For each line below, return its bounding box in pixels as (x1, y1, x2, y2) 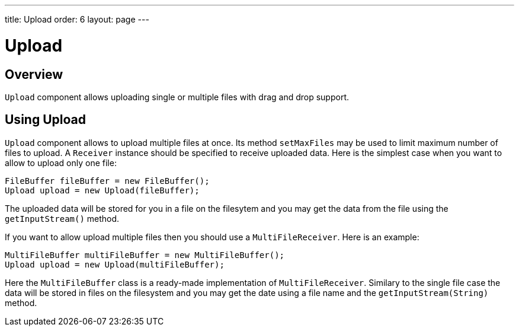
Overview (5, 66, 63, 82)
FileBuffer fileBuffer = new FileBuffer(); (5, 176, 210, 186)
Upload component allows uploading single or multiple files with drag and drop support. (5, 91, 350, 102)
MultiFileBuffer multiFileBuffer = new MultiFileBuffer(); (5, 250, 285, 260)
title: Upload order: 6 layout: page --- (5, 14, 149, 24)
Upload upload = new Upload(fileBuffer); (5, 185, 200, 195)
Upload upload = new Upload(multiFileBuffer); (5, 259, 225, 269)
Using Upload (5, 112, 86, 128)
